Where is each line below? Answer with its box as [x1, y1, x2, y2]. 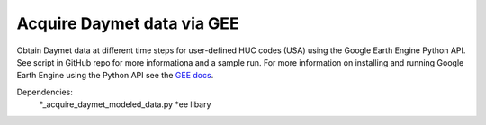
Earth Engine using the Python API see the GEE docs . [16, 70, 214, 81]
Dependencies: [16, 86, 74, 97]
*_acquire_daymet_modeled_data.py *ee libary [39, 99, 211, 110]
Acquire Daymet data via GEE [16, 13, 239, 33]
